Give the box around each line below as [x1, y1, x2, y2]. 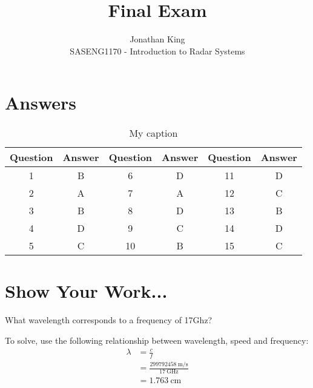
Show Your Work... [5, 278, 168, 303]
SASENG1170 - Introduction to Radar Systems [70, 44, 245, 57]
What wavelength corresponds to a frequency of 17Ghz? [5, 314, 213, 326]
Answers [5, 90, 77, 115]
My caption [129, 126, 178, 140]
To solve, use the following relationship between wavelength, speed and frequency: [5, 334, 309, 346]
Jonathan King [130, 33, 185, 45]
